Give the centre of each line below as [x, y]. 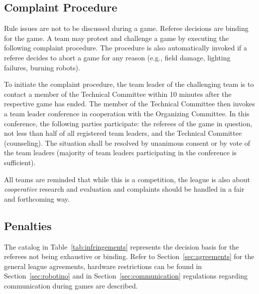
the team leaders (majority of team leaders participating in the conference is [121, 152]
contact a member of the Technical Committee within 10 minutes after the [118, 94]
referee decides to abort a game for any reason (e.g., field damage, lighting [117, 57]
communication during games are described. [71, 285]
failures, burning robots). [42, 67]
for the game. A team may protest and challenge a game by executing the [117, 38]
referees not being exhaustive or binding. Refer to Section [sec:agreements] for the [129, 256]
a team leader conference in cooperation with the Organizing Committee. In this [127, 113]
